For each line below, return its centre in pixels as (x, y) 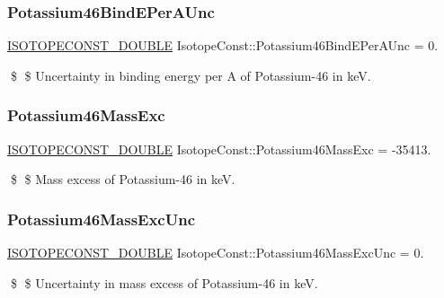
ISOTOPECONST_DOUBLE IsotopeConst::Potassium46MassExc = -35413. (219, 149)
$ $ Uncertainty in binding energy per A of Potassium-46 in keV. (191, 75)
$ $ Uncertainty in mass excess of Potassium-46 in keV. (164, 282)
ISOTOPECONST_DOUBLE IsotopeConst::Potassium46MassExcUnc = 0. (216, 253)
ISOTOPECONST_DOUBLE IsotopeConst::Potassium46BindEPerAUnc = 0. (223, 45)
